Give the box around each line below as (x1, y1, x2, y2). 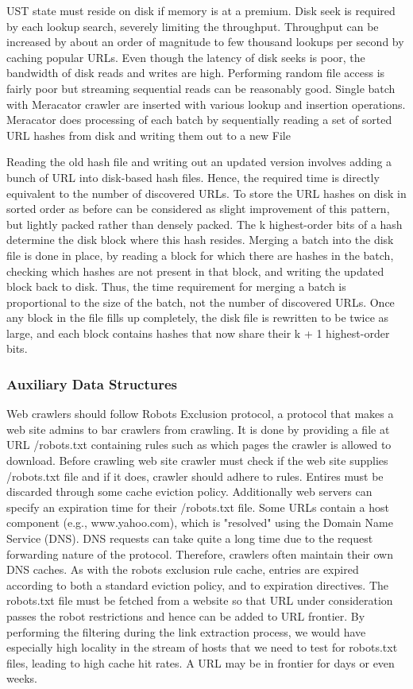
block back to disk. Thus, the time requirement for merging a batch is (6, 278, 346, 295)
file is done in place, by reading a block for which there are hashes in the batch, (6, 246, 394, 263)
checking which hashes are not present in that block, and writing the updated (6, 262, 384, 279)
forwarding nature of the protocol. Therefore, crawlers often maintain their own (6, 545, 393, 562)
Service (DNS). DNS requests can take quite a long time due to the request (6, 530, 373, 547)
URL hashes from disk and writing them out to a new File (6, 126, 291, 143)
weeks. (6, 670, 37, 687)
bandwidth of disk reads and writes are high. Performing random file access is (6, 64, 385, 81)
